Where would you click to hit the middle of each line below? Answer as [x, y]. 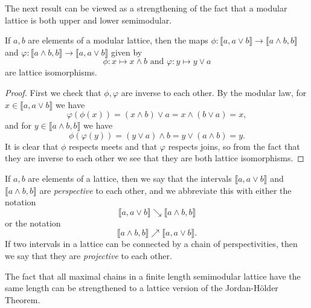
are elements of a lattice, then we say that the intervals [130, 178]
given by [127, 52]
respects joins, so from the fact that [234, 146]
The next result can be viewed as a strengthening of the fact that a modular [146, 8]
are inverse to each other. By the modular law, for [214, 92]
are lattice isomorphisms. [51, 72]
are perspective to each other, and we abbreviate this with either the [165, 190]
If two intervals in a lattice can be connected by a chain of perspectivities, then [151, 244]
